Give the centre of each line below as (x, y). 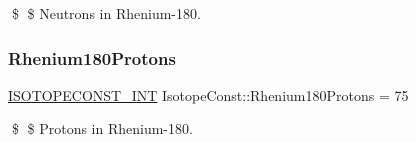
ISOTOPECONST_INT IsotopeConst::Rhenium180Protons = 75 (208, 94)
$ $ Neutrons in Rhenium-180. (106, 13)
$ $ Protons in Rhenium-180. (102, 128)
